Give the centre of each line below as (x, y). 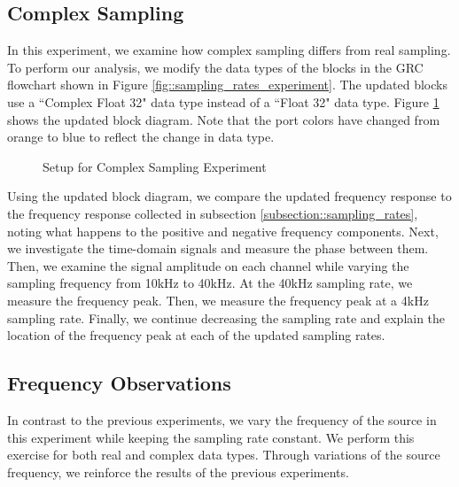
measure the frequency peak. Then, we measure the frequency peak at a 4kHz (218, 300)
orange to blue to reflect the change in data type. (141, 137)
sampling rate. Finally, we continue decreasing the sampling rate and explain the (226, 317)
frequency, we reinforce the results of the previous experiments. (178, 472)
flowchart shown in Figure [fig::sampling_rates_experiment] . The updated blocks (227, 85)
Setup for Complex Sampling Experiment (155, 166)
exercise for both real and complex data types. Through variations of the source (224, 455)
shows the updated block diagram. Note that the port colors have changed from (224, 119)
